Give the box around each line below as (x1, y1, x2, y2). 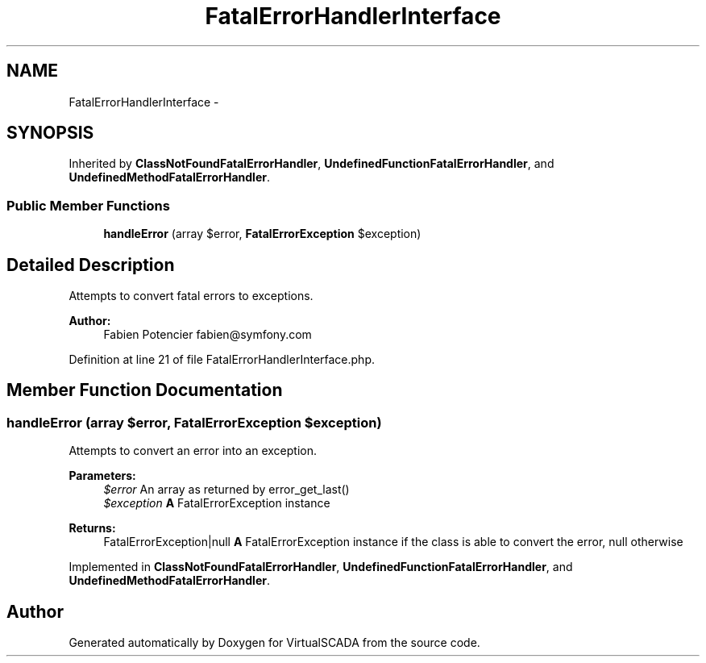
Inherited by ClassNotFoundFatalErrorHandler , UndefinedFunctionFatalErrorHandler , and (69, 156, 554, 171)
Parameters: (69, 469, 136, 483)
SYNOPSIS (6, 123, 94, 144)
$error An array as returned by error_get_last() (103, 482, 350, 497)
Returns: (69, 521, 116, 536)
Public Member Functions (6, 197, 170, 214)
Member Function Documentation (6, 380, 283, 401)
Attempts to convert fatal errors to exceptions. (69, 289, 314, 303)
